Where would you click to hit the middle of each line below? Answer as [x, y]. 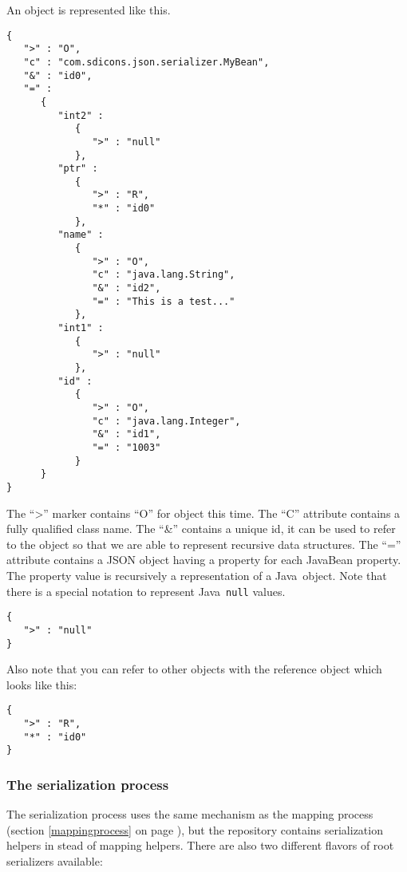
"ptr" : [78, 169]
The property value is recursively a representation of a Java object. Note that [197, 575]
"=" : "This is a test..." [164, 301]
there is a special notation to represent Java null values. [146, 591]
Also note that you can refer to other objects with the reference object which [194, 669]
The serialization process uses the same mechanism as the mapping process [190, 814]
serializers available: [55, 860]
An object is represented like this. [89, 10]
